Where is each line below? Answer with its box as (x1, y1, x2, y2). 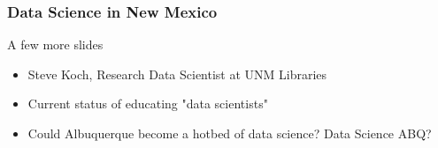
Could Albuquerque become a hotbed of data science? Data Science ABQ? (27, 124, 432, 142)
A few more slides (7, 35, 104, 54)
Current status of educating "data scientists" (27, 94, 268, 113)
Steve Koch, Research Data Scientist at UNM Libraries (27, 64, 327, 83)
